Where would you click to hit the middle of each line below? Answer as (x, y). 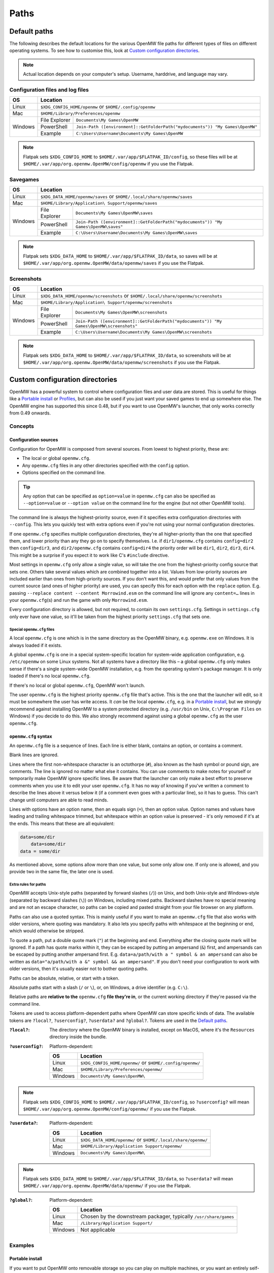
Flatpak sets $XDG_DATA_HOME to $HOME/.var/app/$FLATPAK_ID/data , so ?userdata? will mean (128, 1179)
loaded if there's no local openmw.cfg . (50, 676)
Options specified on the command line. (64, 473)
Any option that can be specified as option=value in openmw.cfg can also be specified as (119, 496)
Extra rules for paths (28, 884)
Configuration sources (34, 439)
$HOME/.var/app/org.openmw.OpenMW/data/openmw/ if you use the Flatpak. (107, 1186)
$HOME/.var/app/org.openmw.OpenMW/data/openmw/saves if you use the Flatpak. (114, 263)
